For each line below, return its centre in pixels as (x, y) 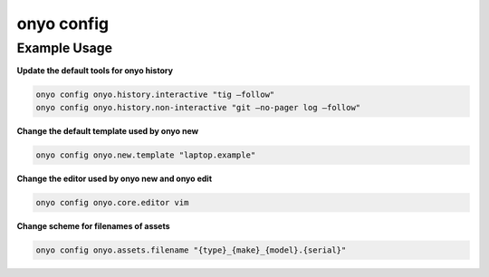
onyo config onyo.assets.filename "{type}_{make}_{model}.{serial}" (191, 250)
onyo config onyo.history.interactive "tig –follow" (155, 95)
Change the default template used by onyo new (108, 130)
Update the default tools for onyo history (95, 71)
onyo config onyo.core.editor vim (112, 202)
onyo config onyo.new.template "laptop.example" (146, 155)
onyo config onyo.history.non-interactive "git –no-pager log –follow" (198, 107)
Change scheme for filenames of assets (94, 225)
